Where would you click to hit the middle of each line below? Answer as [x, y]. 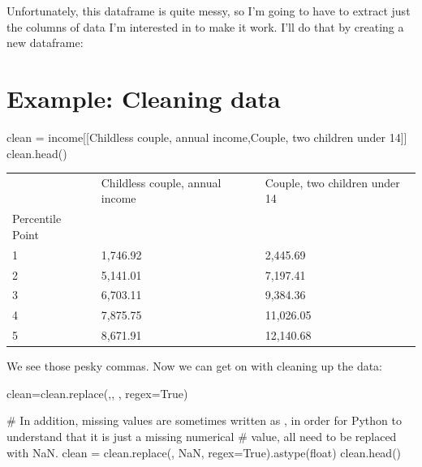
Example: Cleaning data [144, 98]
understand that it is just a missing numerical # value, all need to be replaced [202, 436]
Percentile [37, 219]
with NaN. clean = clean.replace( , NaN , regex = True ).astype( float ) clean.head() [204, 452]
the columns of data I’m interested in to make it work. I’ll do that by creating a [205, 26]
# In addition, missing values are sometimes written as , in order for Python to [204, 420]
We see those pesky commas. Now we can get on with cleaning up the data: [195, 366]
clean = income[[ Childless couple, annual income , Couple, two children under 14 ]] [207, 137]
